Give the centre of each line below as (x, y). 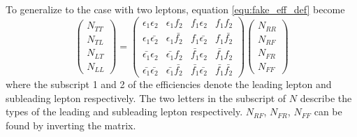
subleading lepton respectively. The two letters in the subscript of (146, 98)
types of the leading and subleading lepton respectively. (124, 111)
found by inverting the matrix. (71, 125)
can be (328, 111)
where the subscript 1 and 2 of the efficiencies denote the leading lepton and (169, 84)
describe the (326, 98)
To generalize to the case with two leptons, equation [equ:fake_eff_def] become (175, 9)
